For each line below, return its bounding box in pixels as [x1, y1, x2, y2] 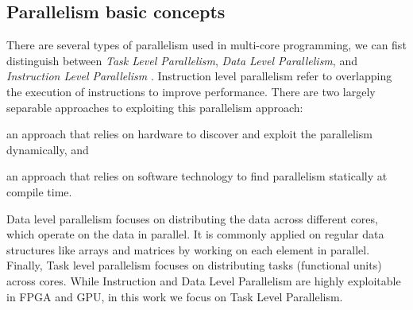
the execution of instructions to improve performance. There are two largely [6, 83, 376, 99]
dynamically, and [6, 141, 89, 157]
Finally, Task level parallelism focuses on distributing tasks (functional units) [6, 257, 382, 273]
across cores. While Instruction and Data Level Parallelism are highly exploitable [6, 272, 401, 289]
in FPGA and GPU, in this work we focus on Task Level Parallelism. [6, 288, 343, 304]
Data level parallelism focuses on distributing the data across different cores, [6, 210, 378, 227]
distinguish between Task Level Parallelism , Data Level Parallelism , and [6, 52, 357, 68]
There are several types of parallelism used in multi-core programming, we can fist [6, 37, 407, 53]
